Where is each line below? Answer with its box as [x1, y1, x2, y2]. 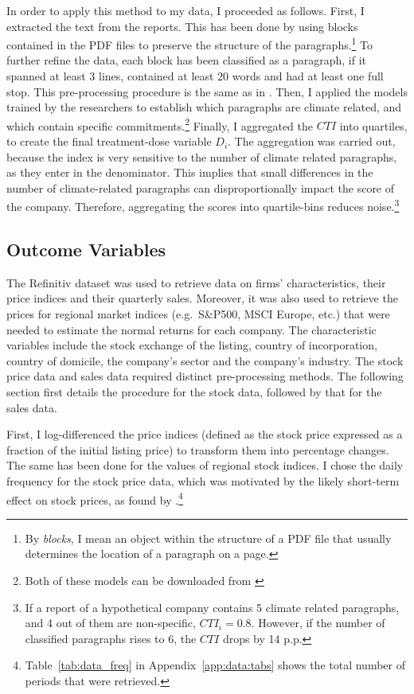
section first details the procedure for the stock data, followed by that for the [6, 384, 382, 400]
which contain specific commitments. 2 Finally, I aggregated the [6, 115, 314, 134]
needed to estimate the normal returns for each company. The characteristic [6, 321, 377, 337]
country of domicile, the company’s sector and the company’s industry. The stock [6, 352, 404, 368]
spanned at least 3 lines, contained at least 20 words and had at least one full [6, 68, 384, 84]
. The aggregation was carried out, [228, 133, 396, 150]
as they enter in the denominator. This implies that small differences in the [6, 164, 373, 181]
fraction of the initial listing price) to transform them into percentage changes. [6, 441, 389, 458]
